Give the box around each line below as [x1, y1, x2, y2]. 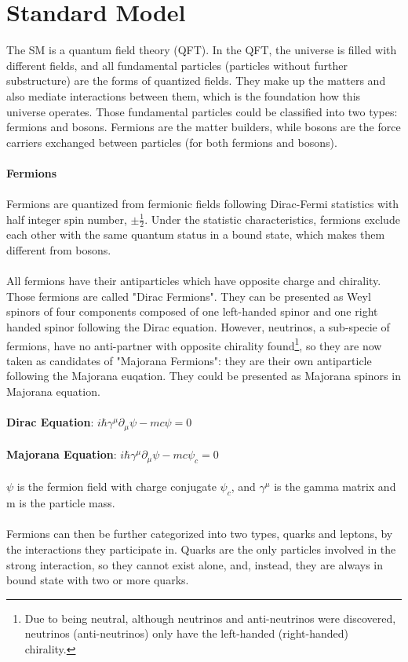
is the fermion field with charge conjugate [16, 478, 217, 495]
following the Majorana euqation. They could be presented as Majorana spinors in [6, 368, 401, 384]
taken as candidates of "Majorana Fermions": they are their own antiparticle [6, 352, 372, 368]
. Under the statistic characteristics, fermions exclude [144, 210, 400, 227]
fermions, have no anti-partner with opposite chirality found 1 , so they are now [6, 335, 382, 353]
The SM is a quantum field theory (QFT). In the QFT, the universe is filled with [6, 42, 397, 58]
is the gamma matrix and [274, 478, 396, 495]
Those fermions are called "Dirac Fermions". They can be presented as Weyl [6, 287, 371, 304]
